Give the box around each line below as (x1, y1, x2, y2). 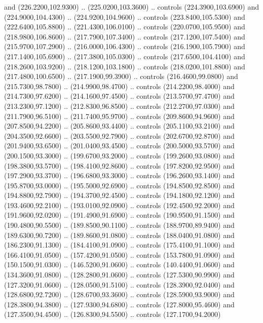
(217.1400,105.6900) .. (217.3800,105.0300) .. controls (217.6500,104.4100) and (4, 51, 245, 61)
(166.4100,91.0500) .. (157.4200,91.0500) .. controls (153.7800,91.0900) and (4, 249, 235, 260)
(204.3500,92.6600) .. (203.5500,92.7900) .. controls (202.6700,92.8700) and (4, 130, 235, 141)
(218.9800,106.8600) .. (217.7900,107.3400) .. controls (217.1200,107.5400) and (4, 31, 245, 42)
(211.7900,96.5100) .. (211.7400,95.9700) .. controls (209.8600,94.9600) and (4, 110, 235, 121)
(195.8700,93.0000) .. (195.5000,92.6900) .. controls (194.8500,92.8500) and (4, 180, 235, 190)
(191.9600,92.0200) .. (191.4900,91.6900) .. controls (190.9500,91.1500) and (4, 210, 235, 220)
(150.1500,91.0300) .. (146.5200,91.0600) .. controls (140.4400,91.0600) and (4, 259, 235, 270)
